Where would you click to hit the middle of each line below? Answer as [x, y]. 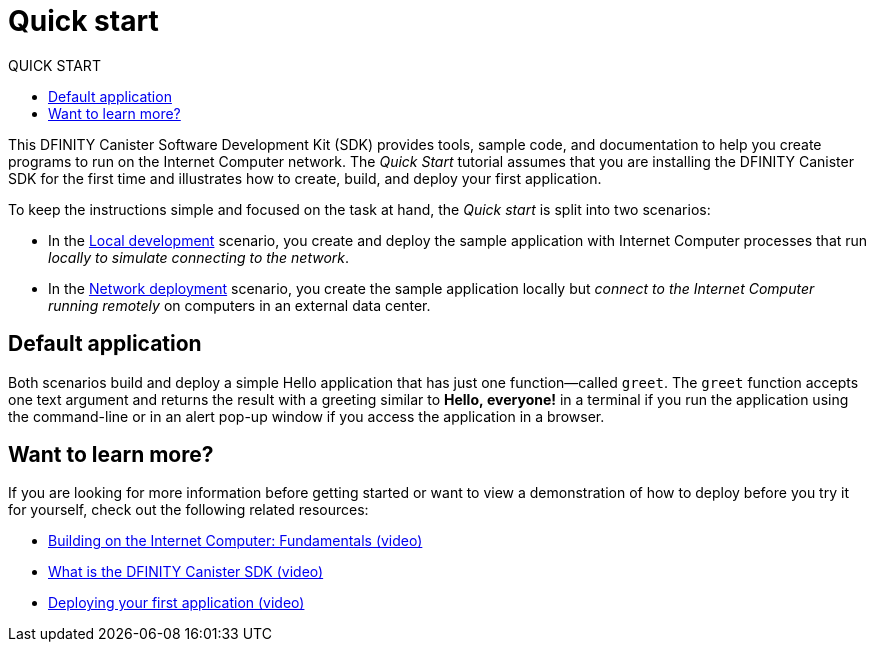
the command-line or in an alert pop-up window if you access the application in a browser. [306, 416]
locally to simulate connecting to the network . [199, 257]
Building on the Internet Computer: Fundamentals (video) [235, 541]
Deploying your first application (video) [176, 603]
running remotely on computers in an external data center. [239, 305]
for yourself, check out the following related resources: [188, 510]
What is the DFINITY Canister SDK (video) [186, 572]
